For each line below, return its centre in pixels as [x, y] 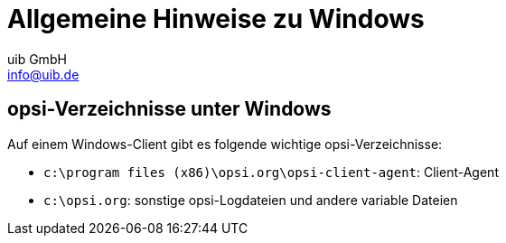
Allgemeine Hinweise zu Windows [216, 19]
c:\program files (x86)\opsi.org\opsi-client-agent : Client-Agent [271, 172]
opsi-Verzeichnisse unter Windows [169, 109]
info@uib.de [43, 74]
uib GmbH [37, 59]
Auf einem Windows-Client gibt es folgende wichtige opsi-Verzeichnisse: [225, 144]
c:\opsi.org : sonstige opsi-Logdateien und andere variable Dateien [251, 200]
